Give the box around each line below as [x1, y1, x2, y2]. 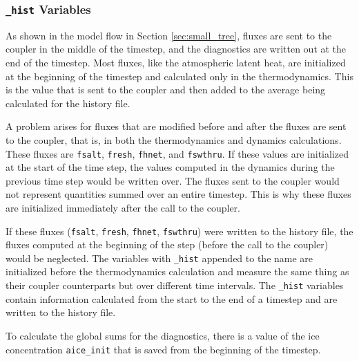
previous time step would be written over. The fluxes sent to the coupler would [6, 173, 340, 187]
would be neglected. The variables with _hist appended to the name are [6, 250, 313, 265]
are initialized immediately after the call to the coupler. [6, 200, 241, 214]
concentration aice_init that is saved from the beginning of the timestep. [6, 342, 321, 356]
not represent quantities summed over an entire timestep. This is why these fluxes [6, 187, 351, 201]
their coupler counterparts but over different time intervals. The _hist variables [6, 278, 344, 293]
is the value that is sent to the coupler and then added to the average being [6, 82, 326, 97]
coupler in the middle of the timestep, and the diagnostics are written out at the [6, 41, 347, 56]
